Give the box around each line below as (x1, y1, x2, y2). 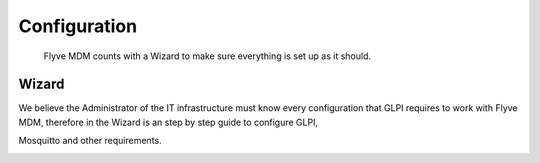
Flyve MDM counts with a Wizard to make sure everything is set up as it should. (43, 50, 372, 62)
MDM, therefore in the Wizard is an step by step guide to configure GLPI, (18, 116, 319, 128)
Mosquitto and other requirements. (18, 135, 162, 147)
